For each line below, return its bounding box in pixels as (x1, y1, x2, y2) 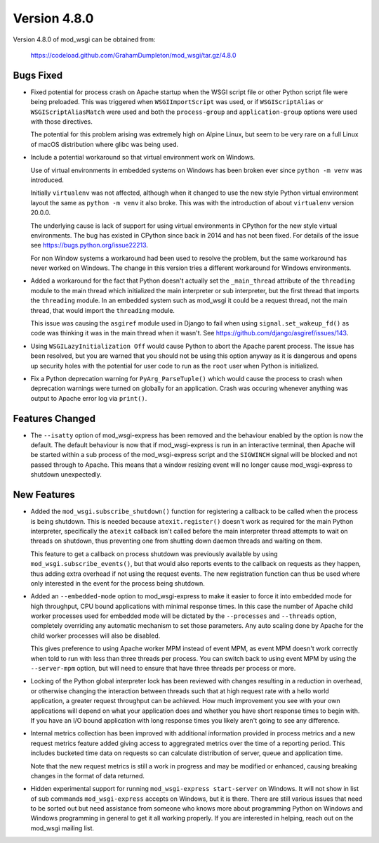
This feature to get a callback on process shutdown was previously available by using (30, 549, 278, 558)
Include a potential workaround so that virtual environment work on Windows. (30, 153, 255, 162)
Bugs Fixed (13, 69, 63, 81)
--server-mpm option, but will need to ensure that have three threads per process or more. (30, 664, 296, 673)
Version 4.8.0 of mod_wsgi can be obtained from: (13, 35, 156, 44)
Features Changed (13, 412, 96, 425)
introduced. (30, 176, 65, 184)
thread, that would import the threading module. (30, 306, 175, 314)
